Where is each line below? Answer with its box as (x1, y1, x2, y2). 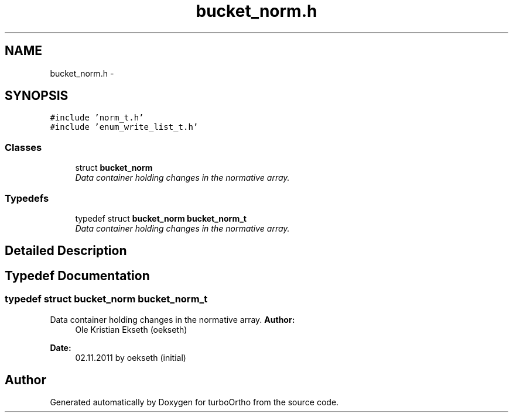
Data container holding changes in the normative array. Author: (50, 314, 295, 325)
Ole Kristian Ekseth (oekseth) (75, 324, 187, 335)
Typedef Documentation (5, 268, 150, 283)
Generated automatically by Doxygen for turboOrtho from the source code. (50, 397, 339, 408)
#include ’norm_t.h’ (50, 113, 144, 123)
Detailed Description (5, 243, 127, 259)
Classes (5, 141, 42, 153)
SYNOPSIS (5, 88, 69, 104)
